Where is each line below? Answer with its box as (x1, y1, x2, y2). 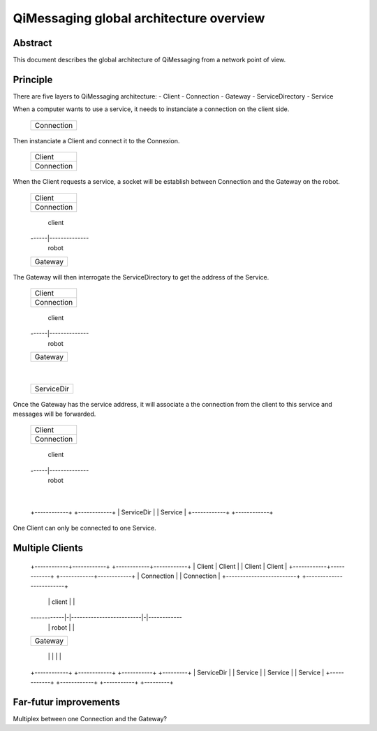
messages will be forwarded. (13, 410, 96, 419)
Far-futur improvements (13, 696, 120, 708)
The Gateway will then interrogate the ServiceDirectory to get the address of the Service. (13, 273, 269, 281)
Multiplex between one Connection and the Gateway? (13, 714, 168, 723)
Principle (13, 73, 53, 85)
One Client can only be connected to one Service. (13, 524, 156, 533)
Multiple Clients (13, 542, 84, 554)
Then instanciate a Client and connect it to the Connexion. (13, 136, 180, 145)
